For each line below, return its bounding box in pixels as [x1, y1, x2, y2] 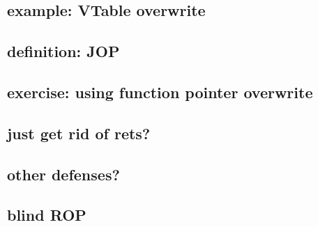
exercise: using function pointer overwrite [7, 81, 313, 102]
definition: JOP [7, 40, 120, 62]
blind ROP [7, 204, 86, 226]
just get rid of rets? [7, 122, 151, 143]
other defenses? [7, 163, 120, 185]
